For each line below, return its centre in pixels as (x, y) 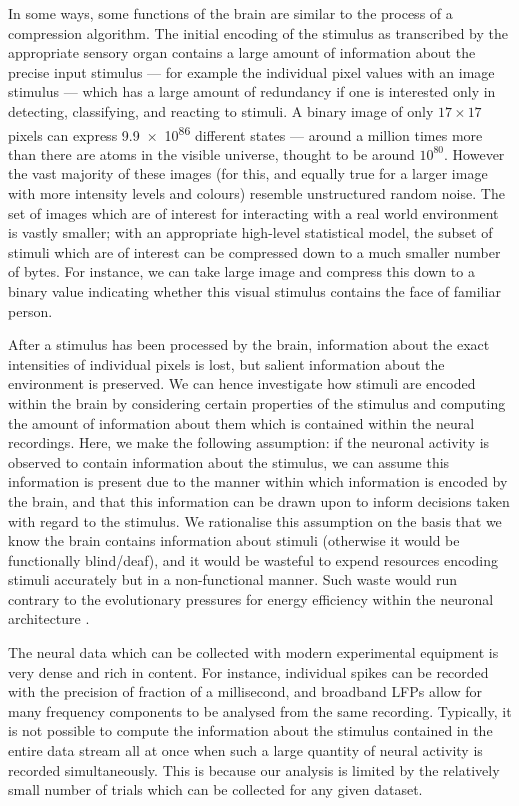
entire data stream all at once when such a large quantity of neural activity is (245, 750)
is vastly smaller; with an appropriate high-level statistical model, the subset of (250, 232)
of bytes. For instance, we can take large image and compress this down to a (241, 271)
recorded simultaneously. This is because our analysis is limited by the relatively (254, 769)
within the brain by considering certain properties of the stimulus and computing (257, 402)
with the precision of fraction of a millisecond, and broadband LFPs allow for (245, 691)
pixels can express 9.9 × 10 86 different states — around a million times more (245, 133)
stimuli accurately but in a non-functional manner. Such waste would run (233, 579)
